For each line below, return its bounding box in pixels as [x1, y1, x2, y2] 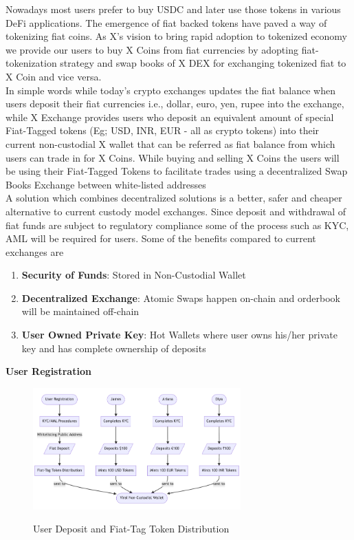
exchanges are [5, 244, 64, 259]
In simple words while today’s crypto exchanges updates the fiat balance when [5, 83, 335, 97]
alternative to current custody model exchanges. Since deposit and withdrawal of [5, 204, 346, 218]
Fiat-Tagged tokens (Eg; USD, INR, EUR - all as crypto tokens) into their [5, 123, 320, 138]
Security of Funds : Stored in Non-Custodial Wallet [21, 268, 246, 282]
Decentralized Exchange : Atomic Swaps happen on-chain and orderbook [21, 290, 340, 305]
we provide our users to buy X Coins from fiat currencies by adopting [5, 42, 298, 56]
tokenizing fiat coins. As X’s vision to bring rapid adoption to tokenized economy [5, 29, 348, 43]
